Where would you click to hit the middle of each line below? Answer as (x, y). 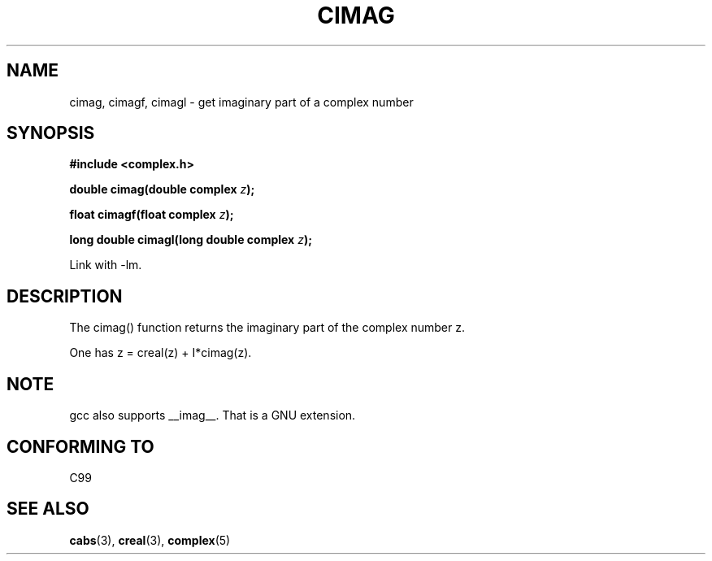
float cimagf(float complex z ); (152, 215)
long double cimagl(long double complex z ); (191, 240)
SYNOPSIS (51, 133)
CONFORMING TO (80, 446)
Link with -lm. (106, 265)
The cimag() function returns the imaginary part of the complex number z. (267, 328)
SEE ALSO (48, 509)
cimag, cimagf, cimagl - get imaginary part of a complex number (241, 102)
